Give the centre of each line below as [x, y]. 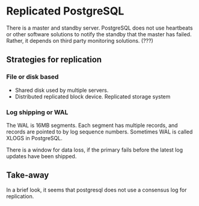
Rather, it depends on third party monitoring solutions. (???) [80, 40]
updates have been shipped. [41, 156]
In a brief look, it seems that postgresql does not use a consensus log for [97, 190]
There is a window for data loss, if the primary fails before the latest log [95, 150]
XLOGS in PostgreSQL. [35, 138]
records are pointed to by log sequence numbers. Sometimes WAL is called [99, 132]
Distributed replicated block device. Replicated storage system [93, 96]
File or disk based [32, 77]
